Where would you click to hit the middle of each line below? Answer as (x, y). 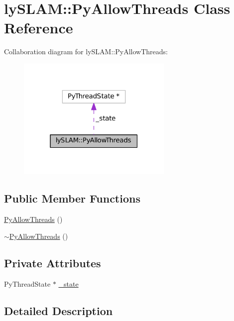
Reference (39, 28)
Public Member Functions (72, 198)
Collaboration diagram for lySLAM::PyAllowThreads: (86, 52)
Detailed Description (58, 310)
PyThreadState (27, 283)
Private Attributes (53, 263)
